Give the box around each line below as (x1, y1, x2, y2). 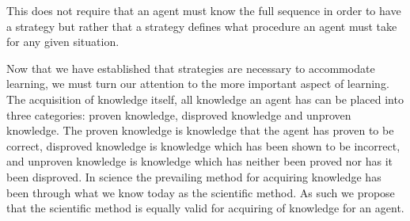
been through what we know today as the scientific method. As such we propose (6, 184, 395, 200)
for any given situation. (6, 33, 120, 50)
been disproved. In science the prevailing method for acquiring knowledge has (6, 168, 382, 185)
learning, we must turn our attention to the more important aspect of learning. (6, 75, 389, 92)
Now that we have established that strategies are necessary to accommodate (6, 59, 375, 76)
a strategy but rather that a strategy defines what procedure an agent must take (6, 17, 397, 34)
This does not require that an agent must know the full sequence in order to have (6, 2, 401, 18)
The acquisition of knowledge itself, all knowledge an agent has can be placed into (6, 90, 404, 107)
